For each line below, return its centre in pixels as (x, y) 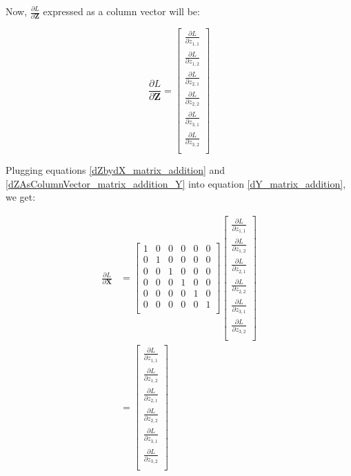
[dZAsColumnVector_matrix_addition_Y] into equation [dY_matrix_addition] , (176, 183)
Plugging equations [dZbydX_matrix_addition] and (116, 169)
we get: (21, 197)
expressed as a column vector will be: (121, 11)
